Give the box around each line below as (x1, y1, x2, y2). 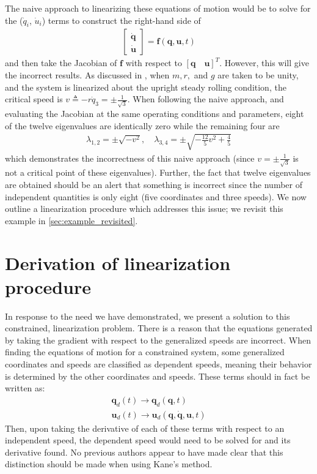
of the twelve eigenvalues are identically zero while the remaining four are (5, 119, 280, 132)
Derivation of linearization (5, 250, 231, 275)
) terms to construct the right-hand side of (42, 13, 201, 26)
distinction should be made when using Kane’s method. (5, 457, 213, 470)
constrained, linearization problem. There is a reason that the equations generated (5, 322, 313, 334)
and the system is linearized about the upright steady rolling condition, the (5, 80, 286, 93)
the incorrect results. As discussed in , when (5, 69, 170, 81)
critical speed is (5, 92, 63, 105)
